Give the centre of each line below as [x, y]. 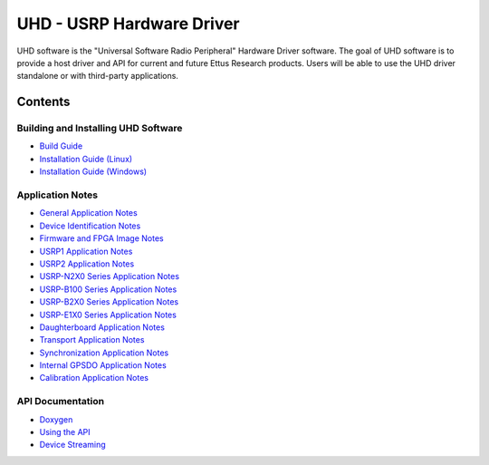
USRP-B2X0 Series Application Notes [109, 302]
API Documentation [61, 402]
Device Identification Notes [90, 226]
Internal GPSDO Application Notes [103, 365]
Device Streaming [72, 445]
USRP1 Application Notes [86, 251]
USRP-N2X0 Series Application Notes [110, 276]
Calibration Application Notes [94, 378]
